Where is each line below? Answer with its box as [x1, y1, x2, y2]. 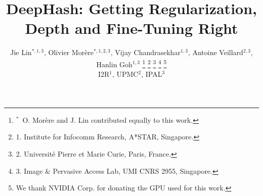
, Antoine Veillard [188, 47, 243, 58]
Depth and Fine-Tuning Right [25, 18, 238, 38]
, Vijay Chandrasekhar [110, 47, 181, 58]
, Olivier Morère [43, 47, 94, 58]
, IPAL [141, 69, 162, 79]
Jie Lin [10, 47, 32, 58]
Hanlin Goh [96, 59, 133, 69]
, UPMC [112, 69, 139, 79]
